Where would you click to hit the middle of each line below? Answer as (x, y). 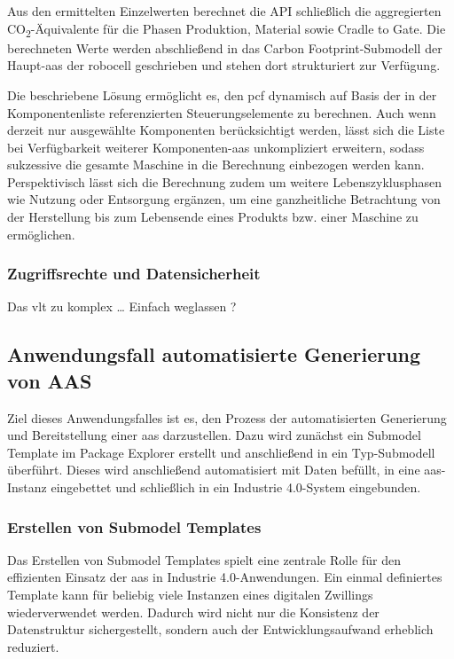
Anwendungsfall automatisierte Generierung (214, 354)
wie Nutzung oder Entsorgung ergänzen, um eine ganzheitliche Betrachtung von (224, 199)
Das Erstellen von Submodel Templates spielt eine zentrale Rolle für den (204, 559)
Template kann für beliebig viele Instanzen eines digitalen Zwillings (190, 595)
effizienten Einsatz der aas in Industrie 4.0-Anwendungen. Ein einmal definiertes (225, 577)
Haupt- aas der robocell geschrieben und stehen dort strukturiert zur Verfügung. (224, 65)
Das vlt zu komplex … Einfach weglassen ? (122, 306)
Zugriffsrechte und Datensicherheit (134, 274)
